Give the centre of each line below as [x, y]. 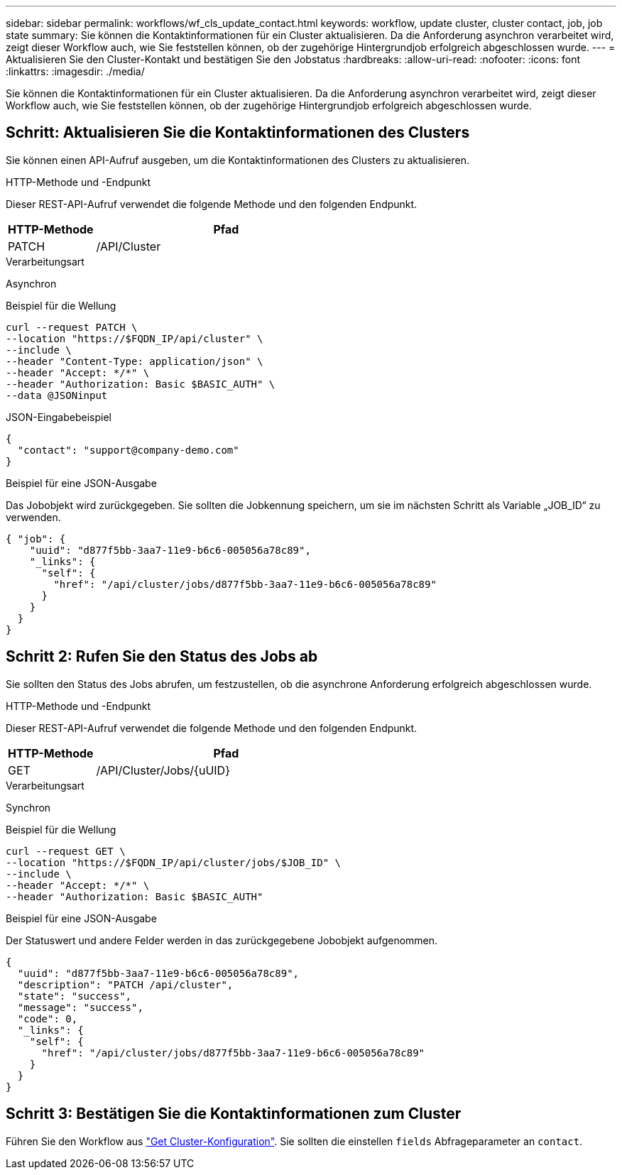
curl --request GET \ [66, 851]
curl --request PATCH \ [72, 327]
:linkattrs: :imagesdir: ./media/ [75, 71]
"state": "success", [75, 996]
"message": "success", [80, 1007]
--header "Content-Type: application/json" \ [135, 361]
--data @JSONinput [57, 395]
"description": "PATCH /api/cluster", [125, 984]
